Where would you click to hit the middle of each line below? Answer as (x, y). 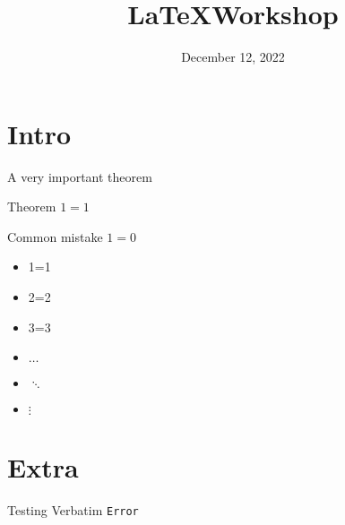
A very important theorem (80, 176)
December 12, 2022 (233, 57)
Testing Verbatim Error (73, 510)
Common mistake (55, 236)
